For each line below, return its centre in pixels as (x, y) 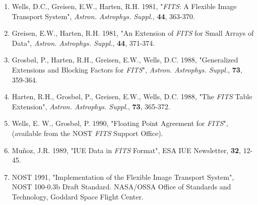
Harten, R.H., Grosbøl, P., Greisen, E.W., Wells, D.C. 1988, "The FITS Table (132, 96)
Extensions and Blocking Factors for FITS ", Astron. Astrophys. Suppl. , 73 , (127, 69)
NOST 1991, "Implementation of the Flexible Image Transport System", (123, 177)
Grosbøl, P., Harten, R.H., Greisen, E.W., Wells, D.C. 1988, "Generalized (125, 60)
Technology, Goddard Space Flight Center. (78, 196)
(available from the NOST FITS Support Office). (87, 133)
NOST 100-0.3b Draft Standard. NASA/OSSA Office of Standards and (121, 187)
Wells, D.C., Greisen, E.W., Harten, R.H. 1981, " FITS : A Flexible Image (124, 6)
